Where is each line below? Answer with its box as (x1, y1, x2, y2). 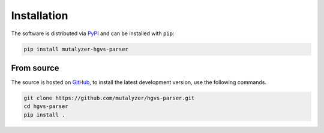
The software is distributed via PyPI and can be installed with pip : (11, 30, 175, 37)
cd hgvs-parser (23, 103, 68, 110)
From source (11, 63, 59, 73)
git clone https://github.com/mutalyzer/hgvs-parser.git (23, 95, 195, 101)
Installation (11, 9, 68, 22)
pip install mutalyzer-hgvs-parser (23, 45, 128, 52)
